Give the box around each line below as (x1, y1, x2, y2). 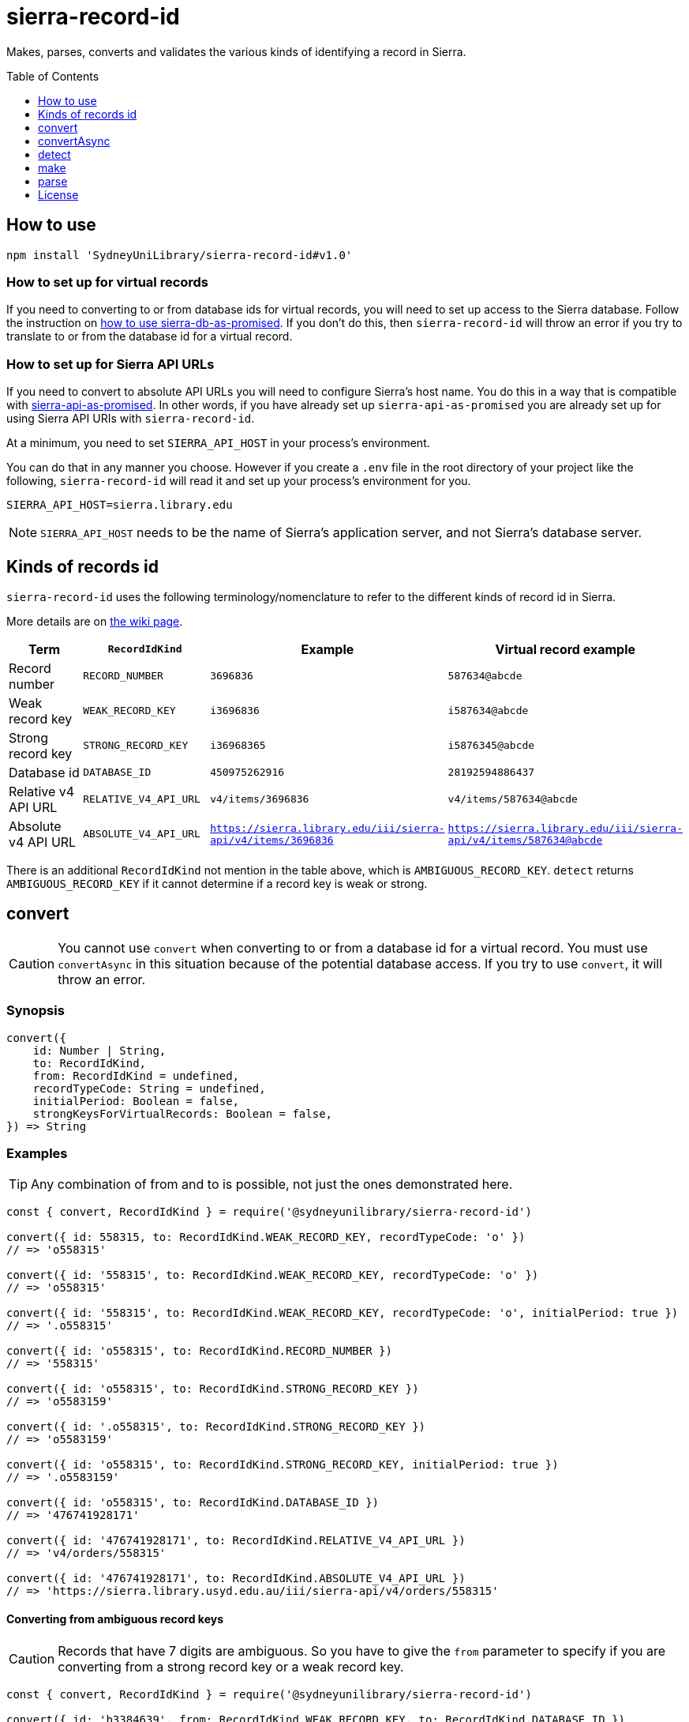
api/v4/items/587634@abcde (447, 833, 603, 846)
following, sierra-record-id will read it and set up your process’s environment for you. (6, 474, 471, 488)
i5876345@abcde (447, 739, 535, 752)
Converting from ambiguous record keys (6, 1611, 224, 1626)
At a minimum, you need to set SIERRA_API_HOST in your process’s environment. (6, 436, 430, 450)
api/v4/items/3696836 (210, 833, 334, 846)
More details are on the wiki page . (6, 614, 183, 628)
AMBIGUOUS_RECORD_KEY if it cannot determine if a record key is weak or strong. (6, 876, 428, 890)
